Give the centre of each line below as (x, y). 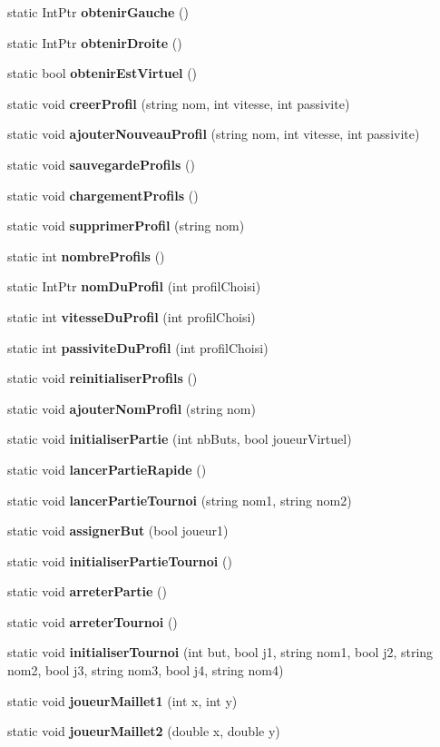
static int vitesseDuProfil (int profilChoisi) (132, 316)
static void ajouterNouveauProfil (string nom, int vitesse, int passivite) (214, 134)
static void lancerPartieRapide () (107, 469)
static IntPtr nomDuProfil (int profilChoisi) (134, 286)
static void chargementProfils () (103, 195)
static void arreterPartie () (87, 591)
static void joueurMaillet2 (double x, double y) (144, 731)
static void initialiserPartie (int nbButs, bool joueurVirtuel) (180, 439)
